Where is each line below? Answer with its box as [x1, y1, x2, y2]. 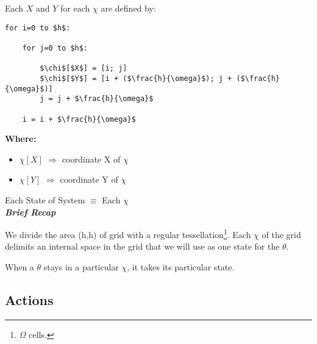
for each [60, 2, 90, 14]
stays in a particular [43, 260, 119, 273]
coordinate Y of [60, 173, 118, 186]
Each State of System [5, 193, 85, 206]
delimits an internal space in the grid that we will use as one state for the [5, 240, 280, 253]
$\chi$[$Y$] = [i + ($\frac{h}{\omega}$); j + [40, 74, 232, 83]
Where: [5, 132, 37, 145]
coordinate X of [62, 152, 121, 165]
